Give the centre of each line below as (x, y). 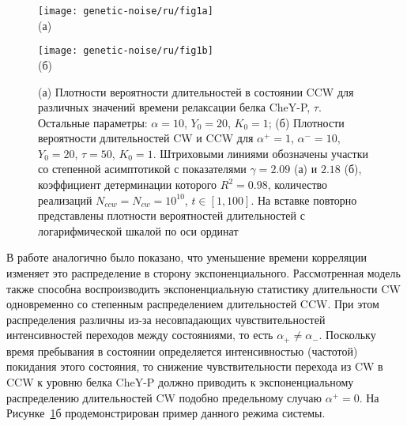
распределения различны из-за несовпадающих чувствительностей (166, 319)
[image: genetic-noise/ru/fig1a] (126, 11)
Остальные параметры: (93, 122)
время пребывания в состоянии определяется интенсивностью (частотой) (182, 351)
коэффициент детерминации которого (128, 185)
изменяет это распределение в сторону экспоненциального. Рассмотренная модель (203, 273)
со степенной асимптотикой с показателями (142, 169)
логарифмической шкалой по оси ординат (138, 230)
